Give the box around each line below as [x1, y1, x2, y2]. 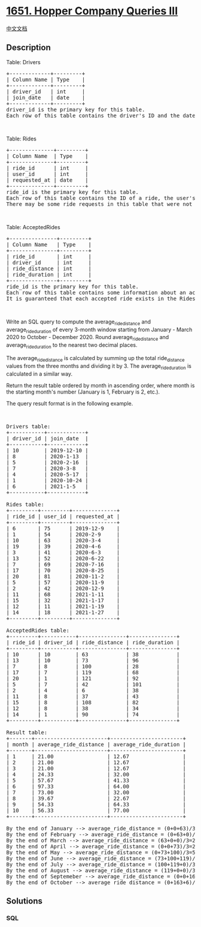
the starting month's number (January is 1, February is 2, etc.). [6, 388, 160, 395]
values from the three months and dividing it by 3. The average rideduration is [6, 362, 191, 371]
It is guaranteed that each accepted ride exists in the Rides [6, 295, 196, 302]
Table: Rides [6, 135, 37, 142]
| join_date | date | [6, 94, 86, 101]
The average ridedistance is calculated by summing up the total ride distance [6, 354, 185, 363]
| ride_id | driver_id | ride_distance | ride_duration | [6, 639, 180, 646]
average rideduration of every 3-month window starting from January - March [6, 326, 193, 334]
